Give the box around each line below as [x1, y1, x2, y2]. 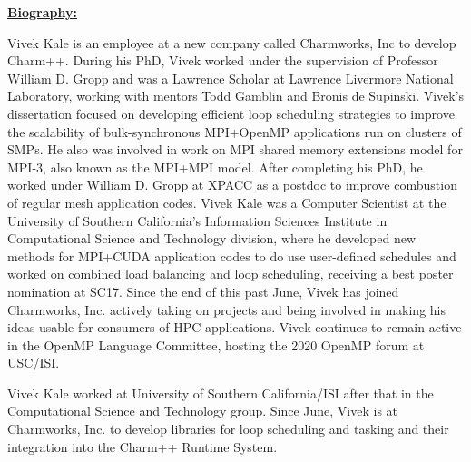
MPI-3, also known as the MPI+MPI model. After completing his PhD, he [7, 157, 423, 176]
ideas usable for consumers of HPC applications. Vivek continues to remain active [7, 318, 462, 337]
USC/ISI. [7, 353, 60, 372]
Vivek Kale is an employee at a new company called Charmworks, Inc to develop [7, 33, 456, 52]
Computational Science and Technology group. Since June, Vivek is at [7, 401, 398, 420]
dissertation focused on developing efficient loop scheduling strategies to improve [7, 103, 455, 123]
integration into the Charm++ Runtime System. [7, 437, 278, 456]
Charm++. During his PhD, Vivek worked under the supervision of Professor [7, 51, 438, 70]
